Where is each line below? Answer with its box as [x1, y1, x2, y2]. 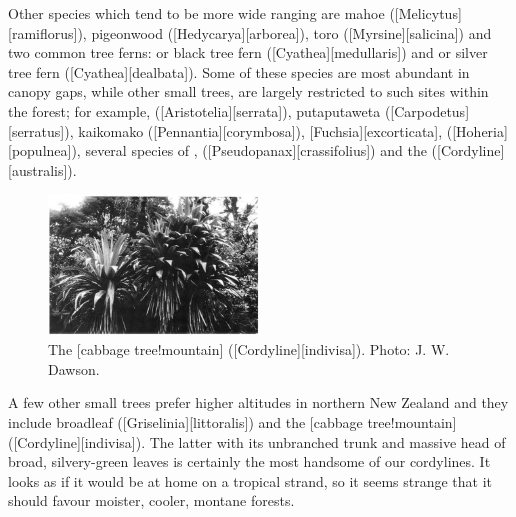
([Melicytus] [389, 3, 462, 23]
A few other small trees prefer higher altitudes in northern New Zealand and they [8, 392, 509, 413]
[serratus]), [8, 120, 74, 141]
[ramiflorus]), [8, 22, 87, 43]
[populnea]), [8, 140, 81, 161]
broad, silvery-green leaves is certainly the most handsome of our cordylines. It [8, 451, 491, 472]
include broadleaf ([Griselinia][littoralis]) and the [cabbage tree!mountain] [8, 411, 457, 432]
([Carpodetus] [384, 100, 470, 121]
